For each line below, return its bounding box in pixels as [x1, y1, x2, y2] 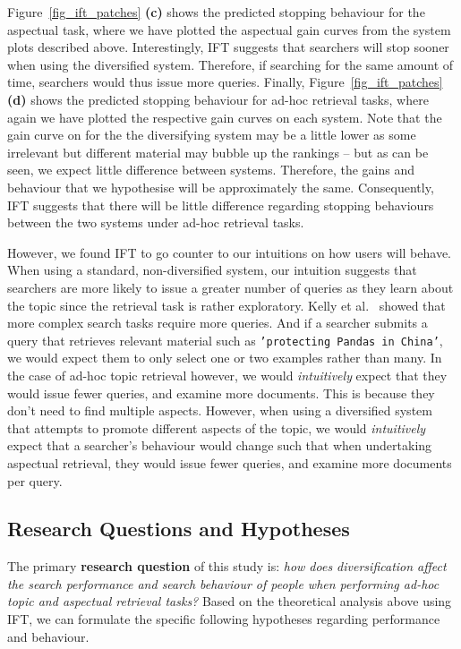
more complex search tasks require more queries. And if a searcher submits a [7, 313, 428, 332]
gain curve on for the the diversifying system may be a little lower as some [7, 125, 416, 144]
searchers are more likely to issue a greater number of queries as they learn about [7, 278, 454, 296]
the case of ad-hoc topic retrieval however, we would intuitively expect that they [7, 365, 448, 384]
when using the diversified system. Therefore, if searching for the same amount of [7, 55, 454, 73]
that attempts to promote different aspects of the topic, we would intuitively [7, 418, 426, 437]
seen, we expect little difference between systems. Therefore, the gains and [7, 160, 415, 179]
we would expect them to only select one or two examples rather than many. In [7, 348, 442, 367]
